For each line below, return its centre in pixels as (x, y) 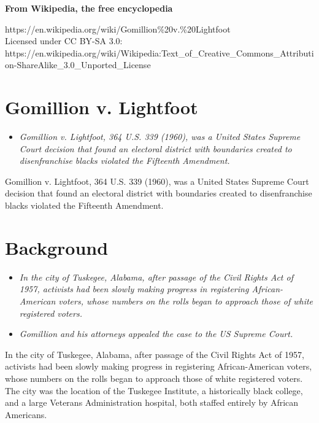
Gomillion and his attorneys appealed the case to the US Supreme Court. (156, 334)
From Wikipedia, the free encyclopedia (89, 8)
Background (57, 247)
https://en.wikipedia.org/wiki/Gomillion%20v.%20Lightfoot (118, 29)
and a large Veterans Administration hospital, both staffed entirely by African (152, 402)
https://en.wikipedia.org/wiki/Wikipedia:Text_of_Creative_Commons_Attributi (159, 52)
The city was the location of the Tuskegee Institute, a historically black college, (154, 390)
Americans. (26, 414)
